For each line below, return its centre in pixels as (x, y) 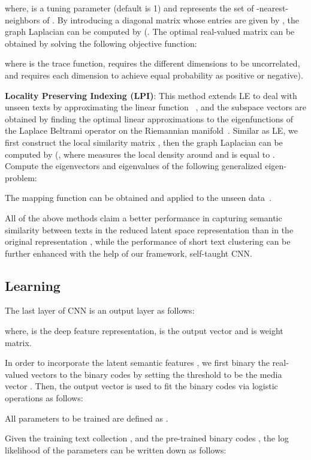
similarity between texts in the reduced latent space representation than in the (149, 229)
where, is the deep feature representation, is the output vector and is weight (144, 331)
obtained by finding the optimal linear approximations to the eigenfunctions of (149, 118)
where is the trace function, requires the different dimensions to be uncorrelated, (153, 63)
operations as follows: (44, 398)
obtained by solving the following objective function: (101, 43)
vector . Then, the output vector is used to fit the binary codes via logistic (141, 386)
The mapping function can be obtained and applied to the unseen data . (138, 198)
